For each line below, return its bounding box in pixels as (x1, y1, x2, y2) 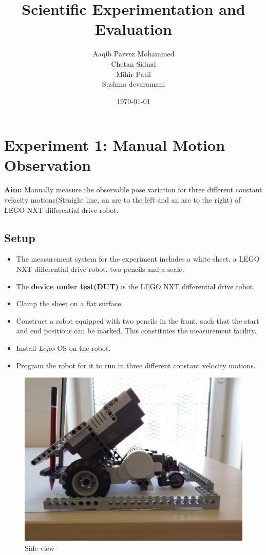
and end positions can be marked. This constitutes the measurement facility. (16, 325, 257, 336)
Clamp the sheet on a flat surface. (16, 298, 123, 309)
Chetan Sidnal (111, 58, 156, 69)
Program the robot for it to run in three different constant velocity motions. (16, 360, 256, 370)
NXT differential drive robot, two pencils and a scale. (16, 263, 184, 274)
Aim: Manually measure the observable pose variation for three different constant (4, 184, 262, 195)
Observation (4, 154, 91, 175)
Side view (25, 542, 54, 553)
